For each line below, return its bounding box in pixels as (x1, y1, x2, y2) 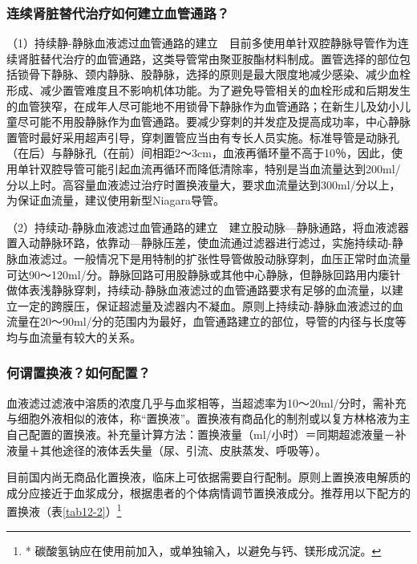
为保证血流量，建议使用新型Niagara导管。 (6, 192, 225, 209)
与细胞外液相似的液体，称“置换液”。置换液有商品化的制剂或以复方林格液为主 (6, 410, 411, 427)
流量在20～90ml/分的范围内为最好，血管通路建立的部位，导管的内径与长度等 (6, 313, 407, 330)
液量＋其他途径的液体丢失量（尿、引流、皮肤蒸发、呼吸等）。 (6, 441, 326, 458)
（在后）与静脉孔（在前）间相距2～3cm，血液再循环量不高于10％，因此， (6, 144, 391, 161)
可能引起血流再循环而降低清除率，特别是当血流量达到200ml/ (84, 160, 401, 177)
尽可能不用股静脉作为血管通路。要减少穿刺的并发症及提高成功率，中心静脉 (17, 113, 411, 130)
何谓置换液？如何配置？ (6, 363, 151, 383)
